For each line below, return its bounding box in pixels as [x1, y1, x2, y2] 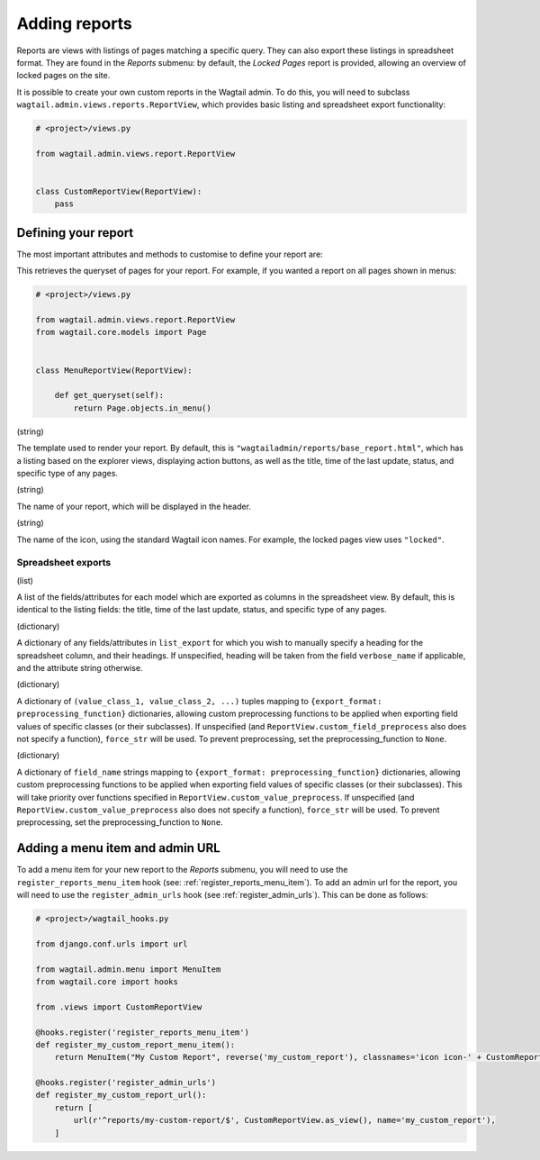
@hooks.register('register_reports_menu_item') [35, 1027, 249, 1038]
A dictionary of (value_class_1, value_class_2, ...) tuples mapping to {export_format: [16, 695, 382, 706]
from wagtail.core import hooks [35, 976, 179, 986]
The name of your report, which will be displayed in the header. [16, 501, 252, 512]
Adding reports [16, 14, 132, 33]
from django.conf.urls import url [35, 938, 188, 949]
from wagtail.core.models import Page [35, 327, 207, 338]
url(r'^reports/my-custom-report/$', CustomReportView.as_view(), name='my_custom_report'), [73, 1115, 497, 1126]
